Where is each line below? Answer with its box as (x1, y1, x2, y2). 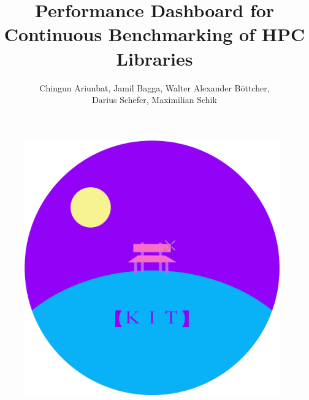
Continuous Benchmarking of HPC (4, 21, 305, 47)
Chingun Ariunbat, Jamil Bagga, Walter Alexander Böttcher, (39, 81, 270, 94)
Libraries (116, 45, 193, 71)
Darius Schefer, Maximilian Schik (92, 93, 217, 106)
